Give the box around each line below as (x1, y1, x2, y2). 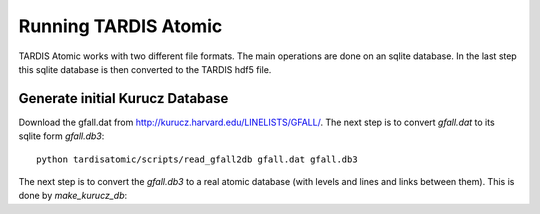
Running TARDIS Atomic (18, 15, 223, 37)
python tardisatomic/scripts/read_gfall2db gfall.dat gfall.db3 (36, 153, 359, 165)
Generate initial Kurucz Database (18, 90, 229, 107)
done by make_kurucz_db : (18, 190, 128, 202)
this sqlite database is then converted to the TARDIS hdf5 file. (18, 63, 272, 75)
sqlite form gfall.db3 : (18, 130, 105, 142)
